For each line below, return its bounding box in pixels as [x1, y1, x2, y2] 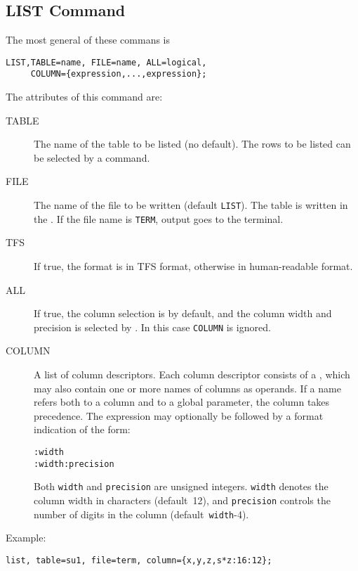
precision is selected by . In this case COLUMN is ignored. [34, 319, 271, 334]
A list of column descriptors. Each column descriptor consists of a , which [34, 367, 350, 382]
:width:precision [34, 458, 114, 469]
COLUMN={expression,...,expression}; [30, 69, 207, 79]
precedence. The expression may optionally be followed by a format [34, 408, 324, 423]
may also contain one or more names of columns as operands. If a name [34, 380, 341, 395]
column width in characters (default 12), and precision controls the [34, 492, 331, 507]
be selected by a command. [34, 150, 150, 165]
